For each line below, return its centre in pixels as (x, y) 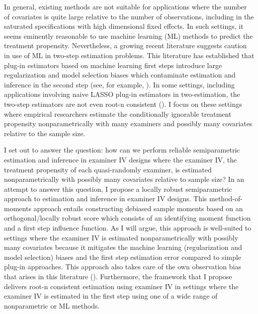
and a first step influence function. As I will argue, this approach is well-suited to (128, 228)
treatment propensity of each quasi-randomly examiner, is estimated (108, 169)
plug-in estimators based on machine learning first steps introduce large (113, 65)
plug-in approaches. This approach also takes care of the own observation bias (123, 267)
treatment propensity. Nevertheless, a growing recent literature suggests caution (126, 45)
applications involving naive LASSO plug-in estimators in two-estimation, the (122, 94)
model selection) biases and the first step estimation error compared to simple (123, 257)
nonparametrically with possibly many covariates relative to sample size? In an (124, 179)
